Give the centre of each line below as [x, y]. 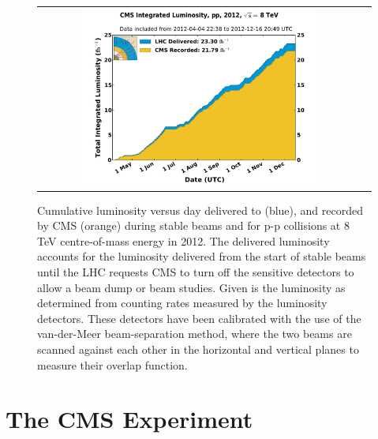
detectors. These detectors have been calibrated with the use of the [199, 318]
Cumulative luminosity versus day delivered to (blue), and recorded [200, 210]
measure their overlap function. [112, 364]
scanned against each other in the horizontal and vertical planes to [198, 349]
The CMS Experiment [129, 419]
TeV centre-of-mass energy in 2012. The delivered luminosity [183, 240]
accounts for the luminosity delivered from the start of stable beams [202, 256]
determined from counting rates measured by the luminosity [182, 303]
